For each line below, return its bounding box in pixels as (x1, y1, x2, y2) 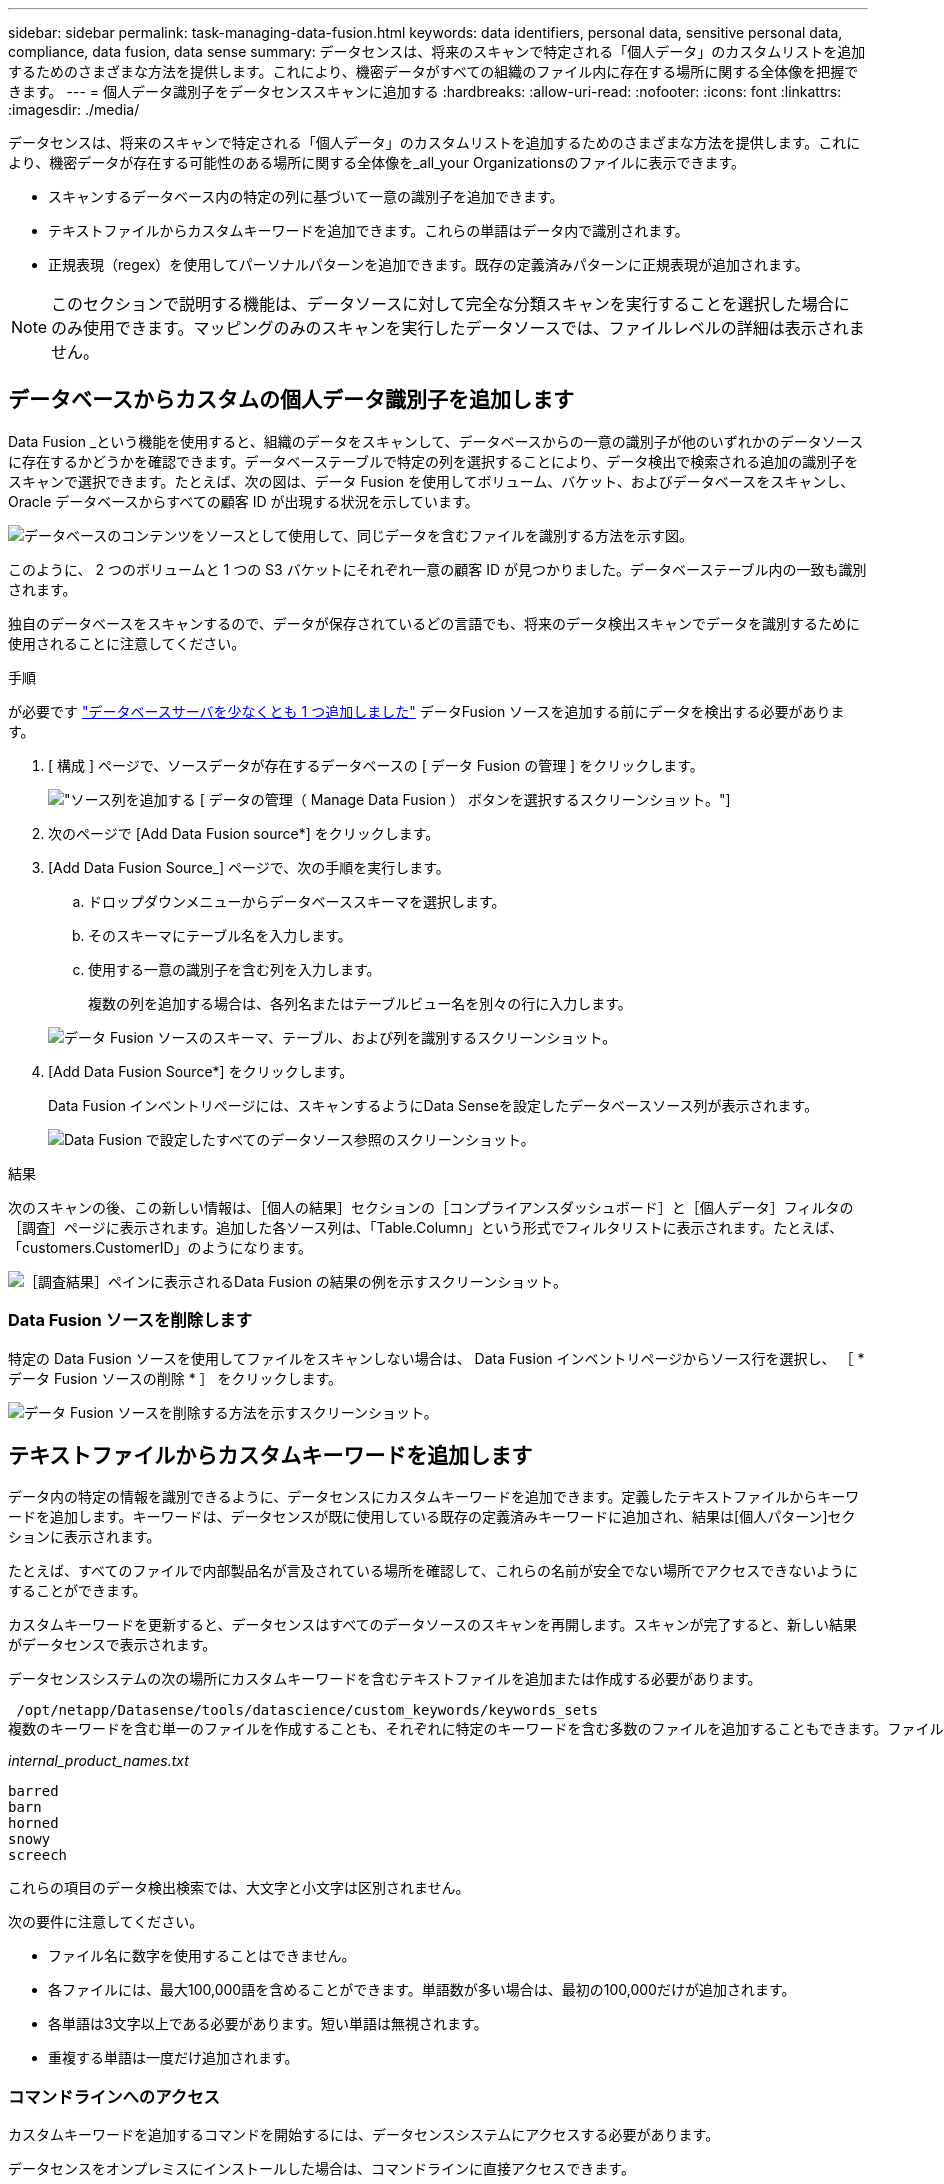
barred (8, 1783, 59, 1800)
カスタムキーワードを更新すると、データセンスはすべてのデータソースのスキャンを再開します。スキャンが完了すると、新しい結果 (8, 1616, 857, 1634)
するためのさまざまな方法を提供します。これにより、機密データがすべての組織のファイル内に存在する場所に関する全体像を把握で (8, 63, 859, 80)
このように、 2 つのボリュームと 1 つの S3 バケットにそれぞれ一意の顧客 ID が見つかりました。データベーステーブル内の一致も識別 (8, 560, 867, 578)
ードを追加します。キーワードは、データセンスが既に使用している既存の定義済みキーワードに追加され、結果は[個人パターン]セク (8, 1508, 856, 1526)
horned (8, 1815, 59, 1832)
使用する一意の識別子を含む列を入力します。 (88, 960, 381, 978)
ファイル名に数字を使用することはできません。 (48, 1947, 356, 1965)
